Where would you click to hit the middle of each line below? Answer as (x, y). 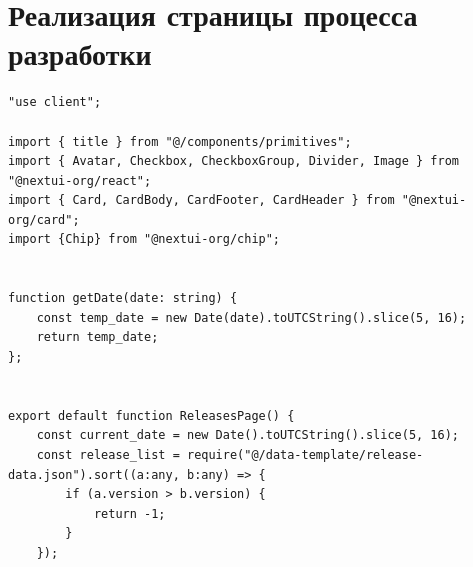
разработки (80, 53)
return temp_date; (97, 337)
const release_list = (108, 455)
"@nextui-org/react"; (80, 180)
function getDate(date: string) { (123, 298)
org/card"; (44, 219)
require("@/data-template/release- (305, 455)
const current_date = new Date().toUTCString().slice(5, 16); (248, 435)
